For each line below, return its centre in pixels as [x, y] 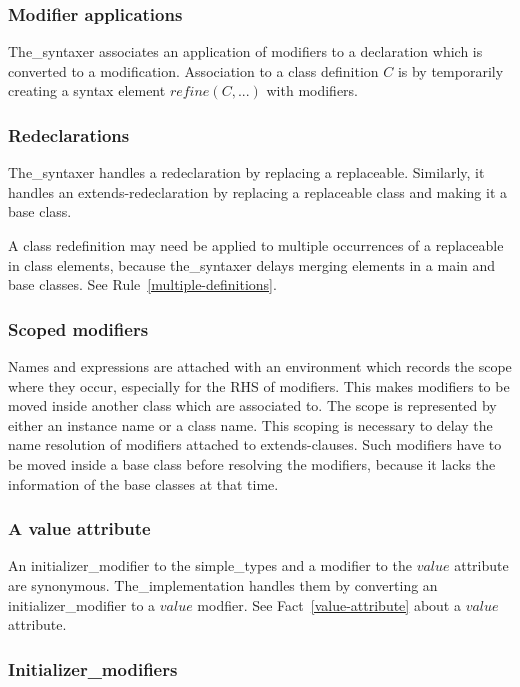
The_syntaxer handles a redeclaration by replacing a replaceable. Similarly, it [246, 172]
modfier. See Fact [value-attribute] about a [329, 604]
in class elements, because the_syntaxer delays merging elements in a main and [252, 264]
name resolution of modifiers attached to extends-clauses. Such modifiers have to [255, 444]
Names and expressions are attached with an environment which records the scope [260, 366]
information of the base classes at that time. [143, 483]
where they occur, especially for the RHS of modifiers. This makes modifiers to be [259, 385]
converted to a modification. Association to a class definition [193, 70]
